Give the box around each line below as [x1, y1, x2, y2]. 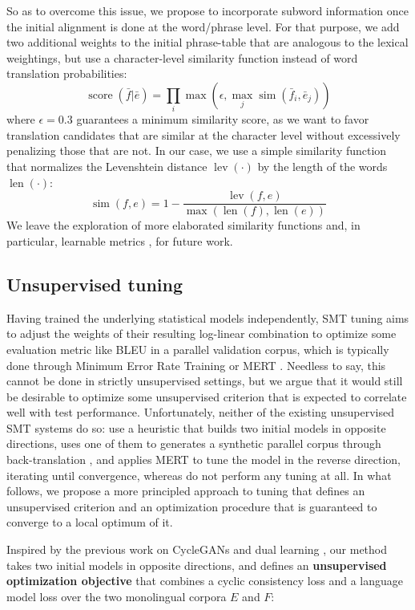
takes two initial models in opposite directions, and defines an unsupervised [6, 556, 387, 573]
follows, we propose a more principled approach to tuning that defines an [6, 482, 365, 499]
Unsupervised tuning [6, 271, 183, 296]
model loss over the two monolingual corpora [6, 588, 227, 604]
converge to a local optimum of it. [6, 514, 173, 531]
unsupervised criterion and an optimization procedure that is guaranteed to [6, 498, 377, 514]
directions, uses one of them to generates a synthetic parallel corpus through [6, 435, 381, 452]
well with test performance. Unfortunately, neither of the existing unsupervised [6, 404, 394, 421]
